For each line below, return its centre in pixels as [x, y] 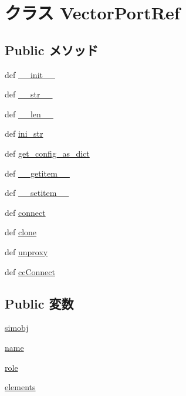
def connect [25, 212]
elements [20, 387]
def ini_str [24, 133]
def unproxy [26, 251]
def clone [21, 232]
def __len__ [29, 114]
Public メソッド [52, 50]
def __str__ [29, 94]
